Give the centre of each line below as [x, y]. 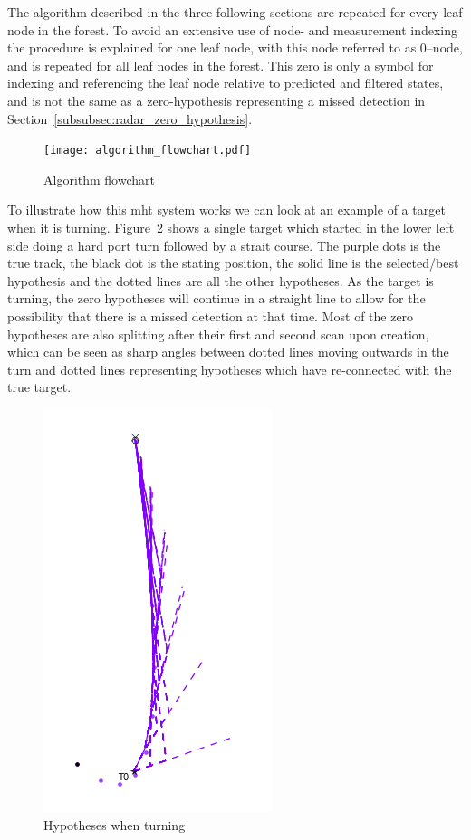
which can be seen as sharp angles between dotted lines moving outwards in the [228, 352]
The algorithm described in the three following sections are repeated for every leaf [235, 12]
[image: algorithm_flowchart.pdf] [148, 151]
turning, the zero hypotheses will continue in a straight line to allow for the [216, 298]
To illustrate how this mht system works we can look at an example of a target [226, 210]
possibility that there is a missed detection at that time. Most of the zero [211, 315]
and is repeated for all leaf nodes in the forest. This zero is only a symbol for [221, 65]
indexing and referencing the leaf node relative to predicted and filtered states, [226, 83]
